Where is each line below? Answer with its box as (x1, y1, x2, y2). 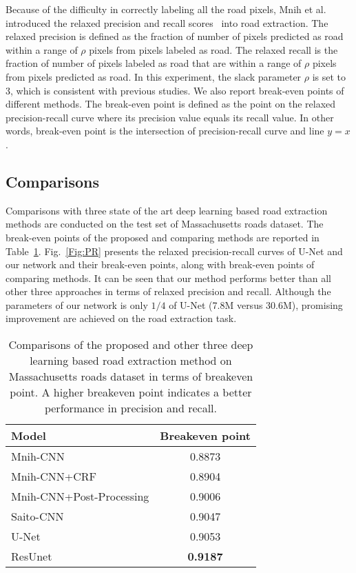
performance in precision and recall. (44, 400, 217, 416)
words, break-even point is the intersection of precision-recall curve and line (6, 123, 324, 138)
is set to (312, 69, 346, 83)
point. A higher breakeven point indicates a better (10, 384, 252, 401)
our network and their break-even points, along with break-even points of (6, 257, 315, 272)
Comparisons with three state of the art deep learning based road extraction (6, 203, 328, 217)
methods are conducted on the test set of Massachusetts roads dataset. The (6, 217, 324, 231)
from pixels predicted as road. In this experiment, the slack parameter (6, 69, 302, 83)
